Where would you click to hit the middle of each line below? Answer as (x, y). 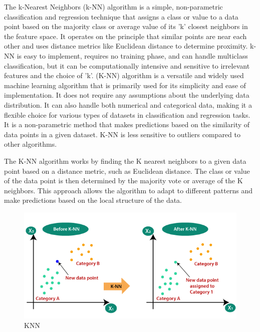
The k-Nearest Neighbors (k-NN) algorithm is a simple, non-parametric (113, 7)
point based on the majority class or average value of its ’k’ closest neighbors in (126, 26)
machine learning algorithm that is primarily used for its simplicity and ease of (125, 85)
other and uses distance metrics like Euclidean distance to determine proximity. (126, 46)
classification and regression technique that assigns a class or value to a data (121, 16)
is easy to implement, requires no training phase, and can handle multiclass (132, 55)
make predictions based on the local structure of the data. (93, 200)
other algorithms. (31, 144)
